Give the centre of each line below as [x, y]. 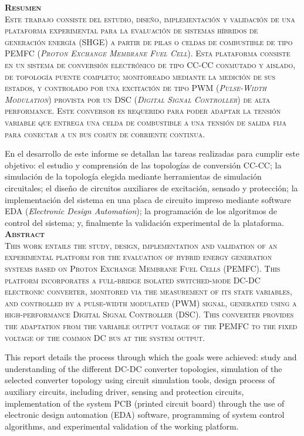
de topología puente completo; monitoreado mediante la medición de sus [140, 76]
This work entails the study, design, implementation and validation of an [141, 245]
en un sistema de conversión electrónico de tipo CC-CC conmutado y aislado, [150, 64]
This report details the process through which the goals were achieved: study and [151, 357]
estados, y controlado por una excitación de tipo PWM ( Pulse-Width [136, 88]
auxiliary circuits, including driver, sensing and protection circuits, [124, 391]
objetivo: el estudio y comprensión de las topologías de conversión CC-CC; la [143, 165]
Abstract [25, 234]
